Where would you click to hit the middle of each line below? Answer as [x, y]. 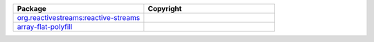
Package [32, 9]
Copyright [165, 9]
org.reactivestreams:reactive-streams [79, 18]
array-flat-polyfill [45, 27]
